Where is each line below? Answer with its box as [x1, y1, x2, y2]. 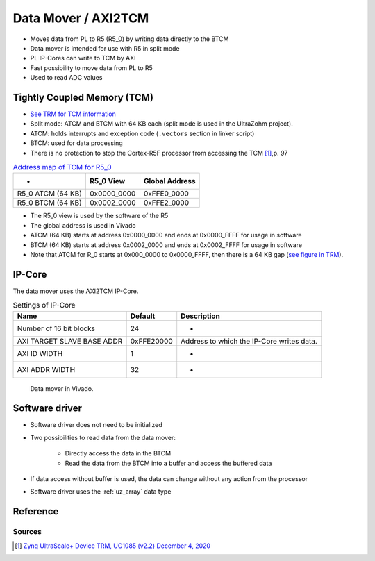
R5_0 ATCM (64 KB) [17, 189, 83, 199]
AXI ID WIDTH [17, 349, 63, 358]
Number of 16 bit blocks [17, 324, 95, 333]
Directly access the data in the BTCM [65, 449, 172, 458]
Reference [12, 505, 59, 517]
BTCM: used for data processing [30, 139, 123, 147]
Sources [12, 527, 42, 537]
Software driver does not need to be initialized [30, 421, 162, 429]
